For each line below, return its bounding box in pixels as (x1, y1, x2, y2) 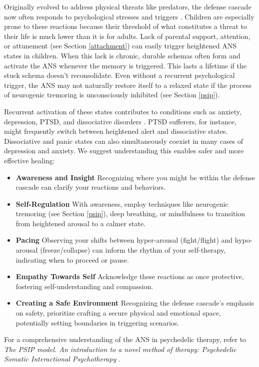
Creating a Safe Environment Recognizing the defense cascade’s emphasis (15, 298, 254, 308)
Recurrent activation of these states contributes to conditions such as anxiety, (4, 106, 241, 116)
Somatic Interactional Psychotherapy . (4, 354, 120, 364)
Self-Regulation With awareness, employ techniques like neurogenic (15, 198, 228, 209)
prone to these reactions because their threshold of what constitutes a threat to (4, 21, 247, 31)
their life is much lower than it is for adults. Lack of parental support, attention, (4, 30, 250, 41)
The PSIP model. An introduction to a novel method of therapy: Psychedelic (4, 344, 236, 354)
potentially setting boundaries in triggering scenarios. (15, 317, 179, 328)
